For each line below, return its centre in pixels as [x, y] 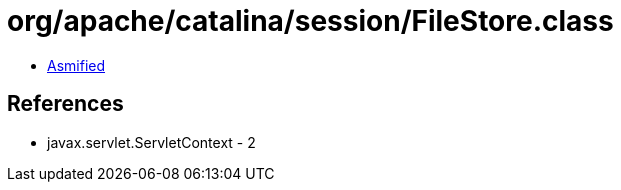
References [65, 104]
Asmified [76, 65]
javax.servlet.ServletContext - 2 [151, 142]
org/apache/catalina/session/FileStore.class [310, 21]
